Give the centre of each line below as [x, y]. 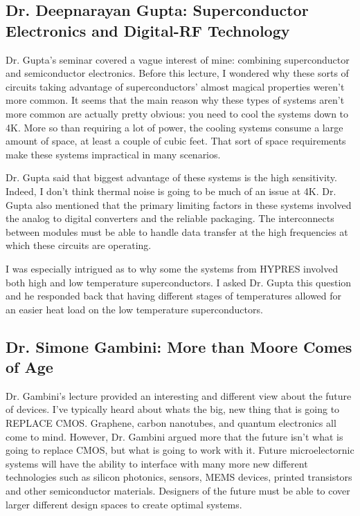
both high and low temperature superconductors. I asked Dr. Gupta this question [179, 282]
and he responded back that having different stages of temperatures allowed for [174, 296]
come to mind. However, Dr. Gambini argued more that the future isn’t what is [174, 436]
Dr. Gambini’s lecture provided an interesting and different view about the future [179, 395]
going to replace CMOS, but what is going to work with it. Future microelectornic [180, 450]
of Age [29, 367]
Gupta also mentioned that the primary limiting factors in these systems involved [179, 204]
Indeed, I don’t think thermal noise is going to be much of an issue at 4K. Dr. [171, 191]
